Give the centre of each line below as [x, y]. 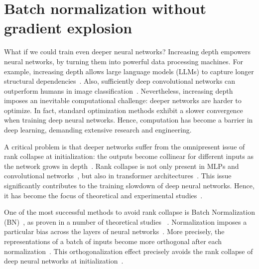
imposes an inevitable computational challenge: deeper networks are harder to [123, 100]
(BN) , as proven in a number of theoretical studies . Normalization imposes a [126, 221]
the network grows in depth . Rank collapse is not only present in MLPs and [122, 166]
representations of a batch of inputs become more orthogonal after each [113, 241]
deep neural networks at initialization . [64, 261]
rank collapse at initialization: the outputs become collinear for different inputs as [129, 156]
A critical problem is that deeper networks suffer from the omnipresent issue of [125, 146]
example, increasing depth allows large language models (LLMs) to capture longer [129, 71]
